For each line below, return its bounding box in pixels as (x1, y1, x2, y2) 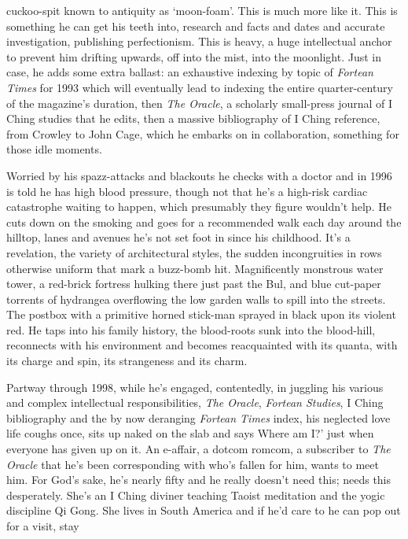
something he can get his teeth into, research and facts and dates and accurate (6, 17, 385, 34)
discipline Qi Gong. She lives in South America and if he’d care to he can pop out (6, 502, 401, 519)
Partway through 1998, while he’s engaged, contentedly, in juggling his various (6, 378, 384, 395)
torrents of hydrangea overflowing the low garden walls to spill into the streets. (6, 290, 386, 307)
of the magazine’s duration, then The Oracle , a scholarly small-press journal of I (6, 94, 393, 111)
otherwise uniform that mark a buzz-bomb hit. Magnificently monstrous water (6, 260, 384, 276)
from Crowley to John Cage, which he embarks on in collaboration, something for (6, 125, 399, 142)
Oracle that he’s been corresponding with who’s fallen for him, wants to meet (6, 456, 379, 472)
